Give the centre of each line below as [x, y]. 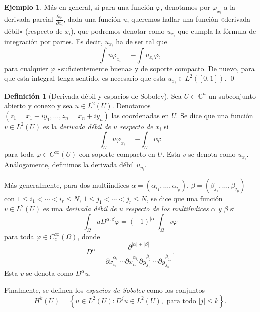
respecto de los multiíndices [167, 209]
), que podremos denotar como [118, 30]
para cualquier [26, 68]
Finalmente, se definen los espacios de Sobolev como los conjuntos [104, 290]
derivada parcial [29, 19]
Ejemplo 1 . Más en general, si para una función [79, 7]
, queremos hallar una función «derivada [189, 19]
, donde [89, 236]
